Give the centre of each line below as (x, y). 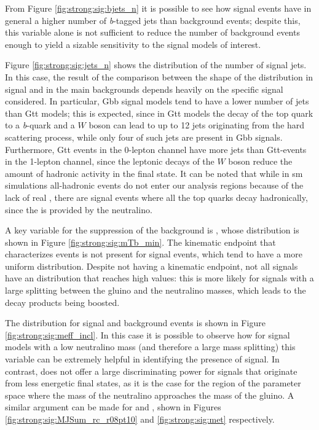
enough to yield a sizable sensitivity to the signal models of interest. (133, 44)
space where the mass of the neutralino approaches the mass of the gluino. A (150, 395)
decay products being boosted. (62, 302)
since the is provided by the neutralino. (79, 209)
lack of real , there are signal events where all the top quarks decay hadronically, (156, 197)
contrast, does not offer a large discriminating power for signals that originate (151, 371)
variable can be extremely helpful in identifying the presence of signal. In (142, 359)
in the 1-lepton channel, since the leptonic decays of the (110, 161)
